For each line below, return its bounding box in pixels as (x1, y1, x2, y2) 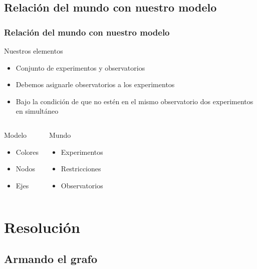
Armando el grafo (4, 251, 98, 266)
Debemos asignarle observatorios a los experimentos (16, 79, 175, 90)
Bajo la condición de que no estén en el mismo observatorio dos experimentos (16, 96, 253, 106)
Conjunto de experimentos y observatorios (16, 62, 145, 73)
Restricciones (61, 163, 101, 174)
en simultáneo (16, 106, 59, 116)
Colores (16, 146, 39, 157)
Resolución (4, 216, 80, 237)
